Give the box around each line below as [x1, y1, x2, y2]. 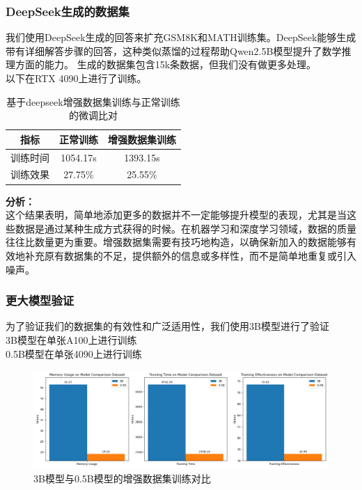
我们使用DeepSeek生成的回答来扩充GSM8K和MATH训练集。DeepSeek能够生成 [6, 30, 356, 45]
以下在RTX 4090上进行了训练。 [6, 71, 147, 85]
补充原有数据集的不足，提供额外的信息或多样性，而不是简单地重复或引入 [24, 248, 356, 262]
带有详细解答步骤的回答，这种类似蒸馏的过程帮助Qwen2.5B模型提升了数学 [6, 43, 342, 58]
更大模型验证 [6, 292, 74, 309]
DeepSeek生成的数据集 [6, 2, 129, 19]
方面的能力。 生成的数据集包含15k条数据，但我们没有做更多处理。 [15, 57, 317, 72]
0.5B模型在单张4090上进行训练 [6, 346, 142, 361]
